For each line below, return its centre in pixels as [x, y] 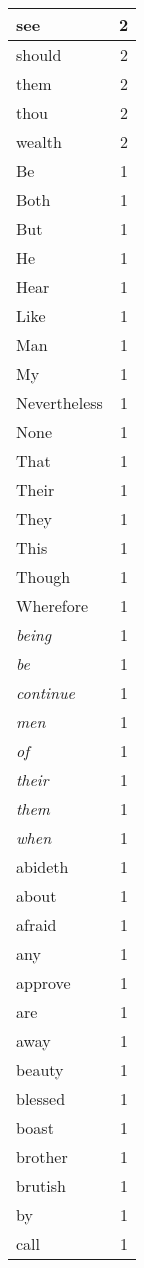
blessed [41, 1098]
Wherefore [52, 605]
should [39, 54]
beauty [40, 1069]
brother [42, 1156]
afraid [36, 924]
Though [43, 576]
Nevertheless [59, 402]
